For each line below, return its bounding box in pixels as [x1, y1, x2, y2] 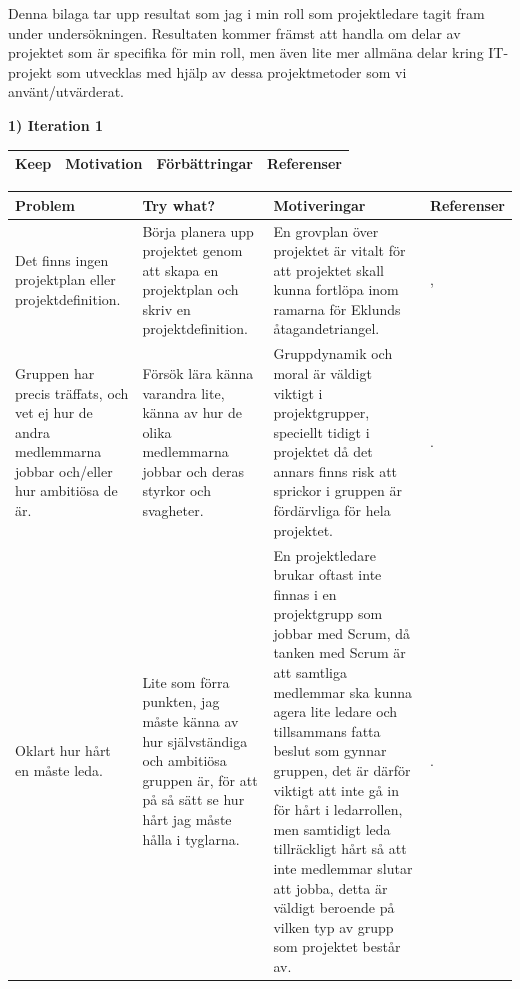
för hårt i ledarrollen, [273, 799, 403, 820]
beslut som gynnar [273, 740, 387, 761]
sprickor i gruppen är [273, 480, 403, 501]
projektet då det [273, 441, 373, 462]
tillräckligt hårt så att [273, 838, 407, 859]
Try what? [142, 194, 215, 215]
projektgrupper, [273, 402, 370, 423]
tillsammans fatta [273, 720, 381, 741]
